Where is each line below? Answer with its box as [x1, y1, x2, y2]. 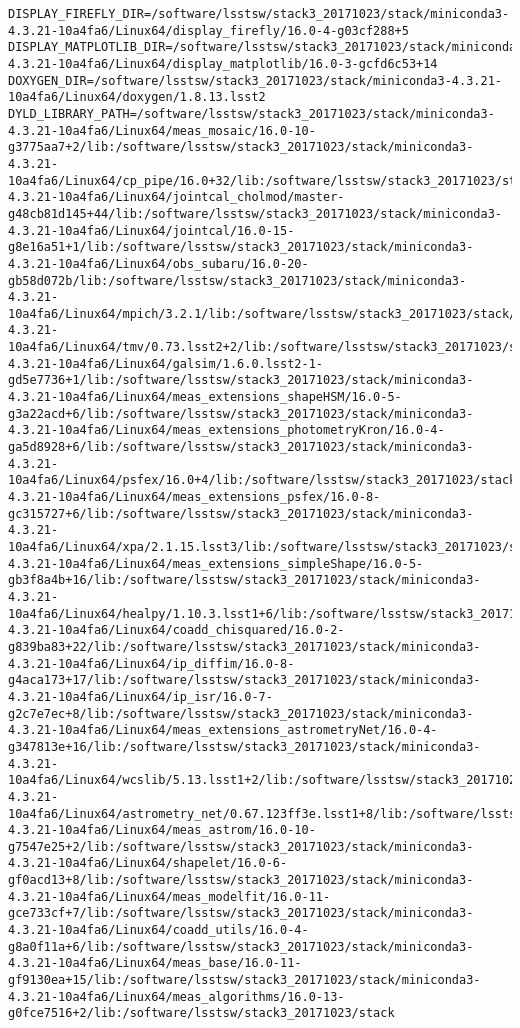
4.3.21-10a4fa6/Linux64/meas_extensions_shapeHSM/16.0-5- [8, 390, 402, 405]
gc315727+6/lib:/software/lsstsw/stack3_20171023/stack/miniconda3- [8, 506, 474, 521]
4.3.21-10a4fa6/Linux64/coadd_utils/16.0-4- [8, 923, 309, 938]
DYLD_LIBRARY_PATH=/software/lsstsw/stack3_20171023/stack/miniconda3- [8, 106, 495, 121]
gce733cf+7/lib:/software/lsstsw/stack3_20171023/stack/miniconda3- [8, 906, 474, 921]
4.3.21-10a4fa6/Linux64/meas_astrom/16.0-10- [8, 823, 316, 838]
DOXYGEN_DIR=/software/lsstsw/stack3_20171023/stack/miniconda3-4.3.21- [8, 73, 502, 88]
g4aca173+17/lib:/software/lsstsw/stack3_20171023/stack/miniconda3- [8, 673, 481, 688]
